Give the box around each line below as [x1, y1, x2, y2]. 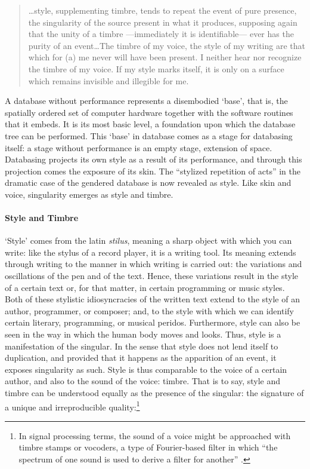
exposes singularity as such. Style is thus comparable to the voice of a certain [5, 363, 287, 375]
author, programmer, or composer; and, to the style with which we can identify [5, 304, 294, 317]
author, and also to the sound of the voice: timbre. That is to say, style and [5, 375, 281, 387]
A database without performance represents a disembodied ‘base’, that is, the [5, 94, 288, 107]
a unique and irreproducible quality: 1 [5, 399, 140, 413]
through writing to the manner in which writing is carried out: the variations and [5, 258, 302, 270]
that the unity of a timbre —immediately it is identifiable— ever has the [28, 27, 294, 40]
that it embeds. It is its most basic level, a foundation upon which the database [5, 118, 296, 130]
